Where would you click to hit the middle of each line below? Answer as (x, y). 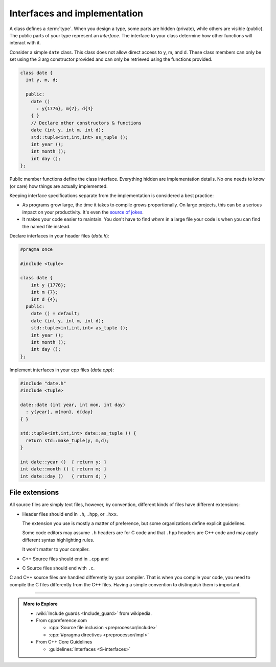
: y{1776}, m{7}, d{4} (65, 109)
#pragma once (37, 249)
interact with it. (25, 43)
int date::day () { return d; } (63, 476)
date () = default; (55, 314)
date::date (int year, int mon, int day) (73, 404)
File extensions (34, 493)
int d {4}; (44, 299)
